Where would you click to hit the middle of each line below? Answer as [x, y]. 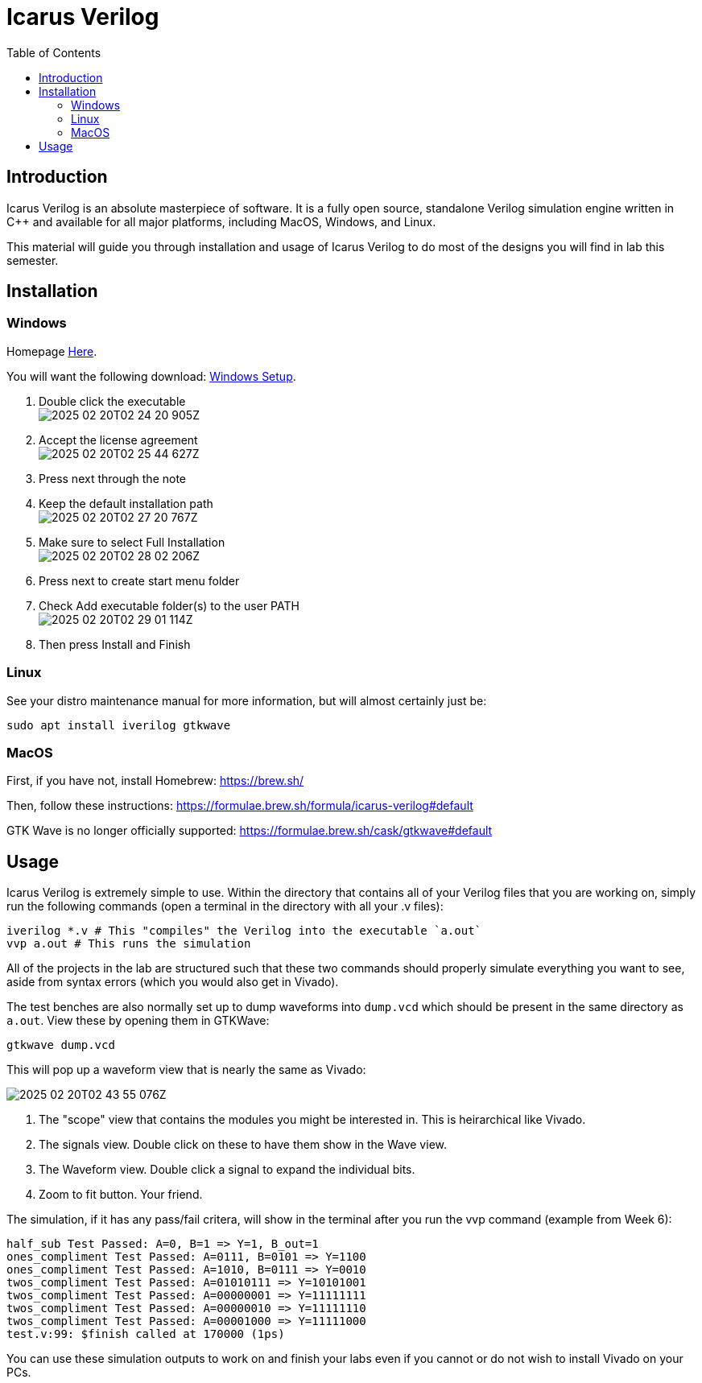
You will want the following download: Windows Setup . [151, 376]
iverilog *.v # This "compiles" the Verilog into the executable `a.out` [244, 931]
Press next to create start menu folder [139, 580]
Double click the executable [112, 401]
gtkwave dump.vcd [61, 1045]
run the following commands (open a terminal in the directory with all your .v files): [225, 906]
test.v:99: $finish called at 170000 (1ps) [146, 1334]
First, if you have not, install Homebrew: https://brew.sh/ [155, 781]
